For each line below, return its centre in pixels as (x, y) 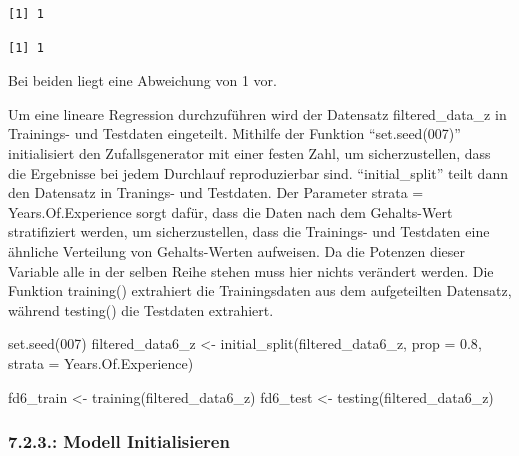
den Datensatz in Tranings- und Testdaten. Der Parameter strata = (216, 192)
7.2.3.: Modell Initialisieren (119, 441)
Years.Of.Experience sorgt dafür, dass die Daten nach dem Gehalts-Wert (230, 211)
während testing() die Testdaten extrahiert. (141, 309)
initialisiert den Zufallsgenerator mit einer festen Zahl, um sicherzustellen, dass (249, 152)
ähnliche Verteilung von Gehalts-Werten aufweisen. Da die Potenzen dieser (237, 250)
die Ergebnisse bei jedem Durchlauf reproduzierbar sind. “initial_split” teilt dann (258, 172)
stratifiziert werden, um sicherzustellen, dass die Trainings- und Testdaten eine (249, 231)
